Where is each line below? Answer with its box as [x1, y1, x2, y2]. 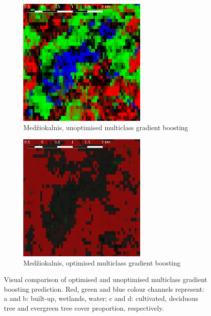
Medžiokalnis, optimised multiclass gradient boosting [23, 258, 181, 268]
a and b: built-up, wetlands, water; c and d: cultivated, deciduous [4, 293, 198, 303]
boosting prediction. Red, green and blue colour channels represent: [4, 283, 204, 294]
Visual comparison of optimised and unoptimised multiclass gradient [4, 274, 208, 284]
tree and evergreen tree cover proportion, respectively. [4, 302, 164, 313]
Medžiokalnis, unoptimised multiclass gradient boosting [23, 122, 188, 133]
